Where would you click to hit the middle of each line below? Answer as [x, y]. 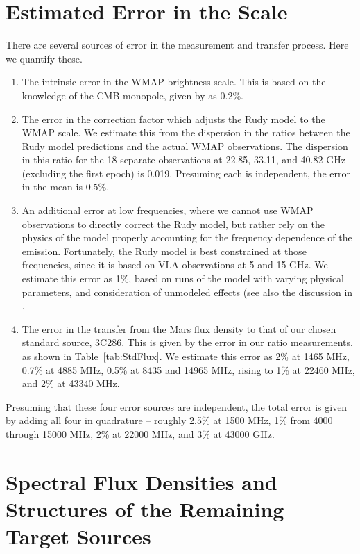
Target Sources [78, 536]
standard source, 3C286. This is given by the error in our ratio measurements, [187, 342]
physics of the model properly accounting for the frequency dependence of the [187, 237]
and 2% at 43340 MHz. [71, 383]
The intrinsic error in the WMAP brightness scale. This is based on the [174, 82]
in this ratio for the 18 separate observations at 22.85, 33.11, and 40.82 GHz [183, 160]
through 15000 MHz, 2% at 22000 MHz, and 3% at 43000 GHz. [140, 433]
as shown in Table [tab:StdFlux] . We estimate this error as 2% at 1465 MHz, [186, 356]
